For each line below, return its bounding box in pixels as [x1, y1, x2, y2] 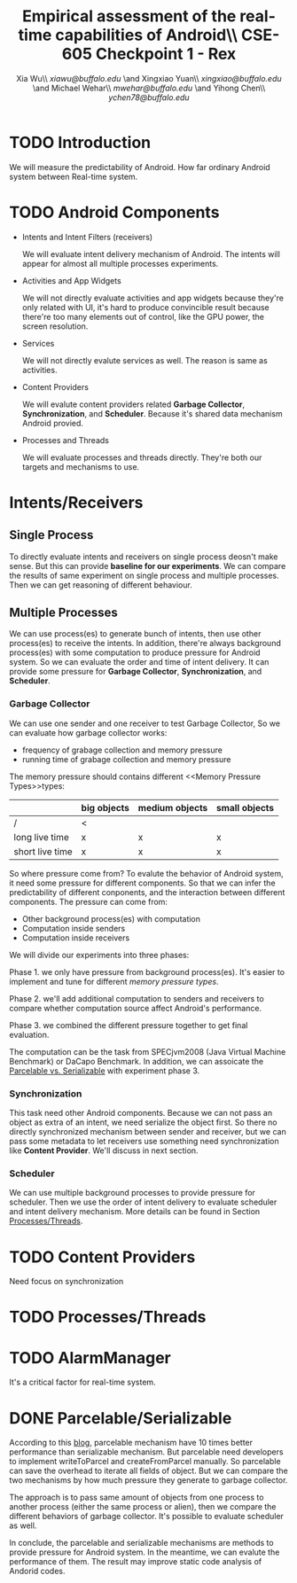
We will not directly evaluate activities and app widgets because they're [21, 292, 284, 303]
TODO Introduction [9, 132, 152, 152]
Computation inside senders [21, 923, 126, 933]
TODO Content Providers [9, 1247, 196, 1267]
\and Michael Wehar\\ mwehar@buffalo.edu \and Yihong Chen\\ [32, 82, 266, 93]
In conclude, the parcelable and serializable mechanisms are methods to [9, 1538, 274, 1548]
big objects [81, 801, 130, 814]
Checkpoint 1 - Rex [95, 44, 237, 64]
